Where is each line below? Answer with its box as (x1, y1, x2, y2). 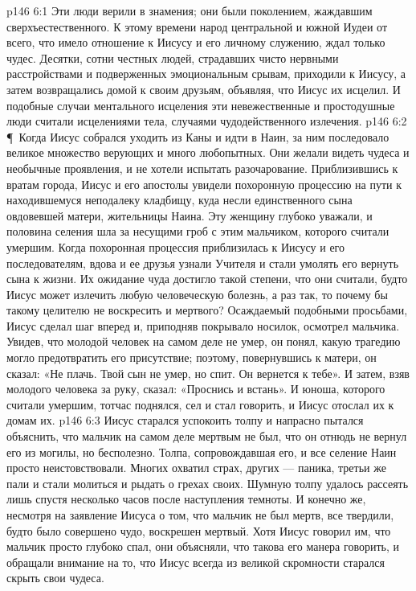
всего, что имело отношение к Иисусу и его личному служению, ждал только (6, 34, 385, 51)
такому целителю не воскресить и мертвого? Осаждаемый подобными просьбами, (6, 302, 408, 318)
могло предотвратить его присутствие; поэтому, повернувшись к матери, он (6, 349, 377, 366)
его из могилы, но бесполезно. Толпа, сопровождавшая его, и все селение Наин (6, 443, 397, 460)
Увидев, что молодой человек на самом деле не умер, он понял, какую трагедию (6, 333, 401, 350)
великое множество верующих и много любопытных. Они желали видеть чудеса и (6, 144, 410, 161)
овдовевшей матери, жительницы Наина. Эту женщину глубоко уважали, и (6, 207, 373, 224)
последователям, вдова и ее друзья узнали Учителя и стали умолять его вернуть (6, 254, 399, 271)
